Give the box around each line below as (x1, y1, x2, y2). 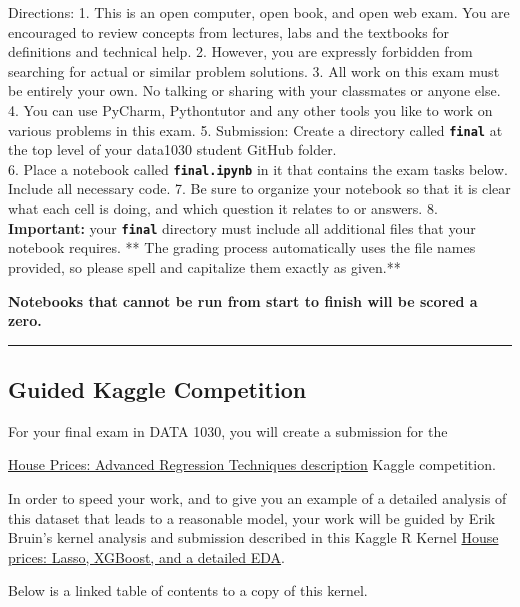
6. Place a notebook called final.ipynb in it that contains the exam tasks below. (8, 158, 508, 179)
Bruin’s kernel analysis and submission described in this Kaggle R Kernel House (8, 527, 499, 548)
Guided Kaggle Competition (8, 374, 307, 405)
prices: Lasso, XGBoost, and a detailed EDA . (8, 546, 285, 567)
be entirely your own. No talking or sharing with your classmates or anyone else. (8, 80, 501, 101)
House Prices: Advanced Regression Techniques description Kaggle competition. (8, 454, 496, 475)
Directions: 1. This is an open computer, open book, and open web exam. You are (8, 2, 510, 22)
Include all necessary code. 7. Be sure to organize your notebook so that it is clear (8, 178, 511, 199)
